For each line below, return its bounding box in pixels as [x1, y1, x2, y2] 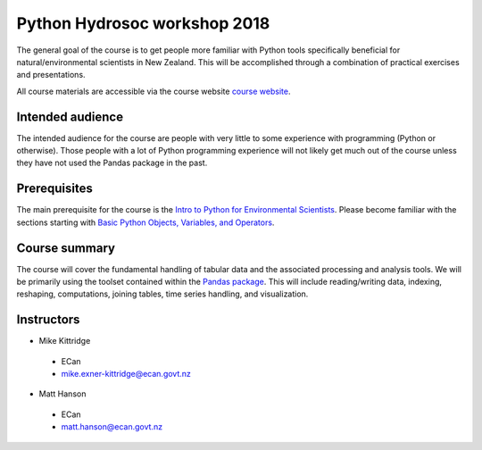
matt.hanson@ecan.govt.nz [61, 421, 163, 432]
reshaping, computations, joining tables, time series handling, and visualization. [16, 288, 309, 299]
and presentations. [16, 70, 86, 80]
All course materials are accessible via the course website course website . [16, 86, 291, 96]
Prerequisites [16, 181, 93, 196]
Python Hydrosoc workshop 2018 [16, 13, 270, 33]
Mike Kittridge [38, 336, 91, 346]
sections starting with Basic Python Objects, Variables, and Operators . [16, 217, 275, 228]
